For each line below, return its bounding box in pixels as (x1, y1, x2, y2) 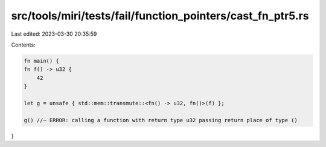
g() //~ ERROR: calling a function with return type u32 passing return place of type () (24, 117, 298, 123)
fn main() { (24, 57, 60, 64)
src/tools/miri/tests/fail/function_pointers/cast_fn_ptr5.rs (11, 9, 309, 22)
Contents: (11, 41, 36, 48)
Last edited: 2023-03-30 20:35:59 (11, 30, 97, 38)
